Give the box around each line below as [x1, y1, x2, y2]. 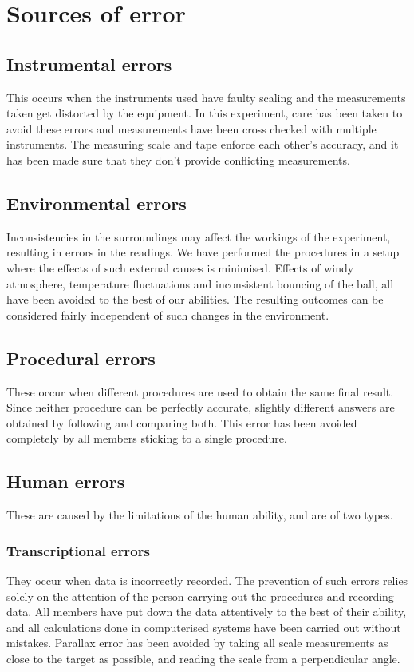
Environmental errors [6, 190, 187, 215]
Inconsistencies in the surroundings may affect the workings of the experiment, [6, 228, 391, 245]
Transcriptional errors [6, 540, 150, 560]
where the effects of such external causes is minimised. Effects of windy [6, 259, 354, 276]
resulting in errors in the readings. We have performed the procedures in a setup [6, 244, 400, 260]
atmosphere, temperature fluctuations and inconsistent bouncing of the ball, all [6, 275, 394, 292]
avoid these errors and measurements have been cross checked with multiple [6, 120, 377, 137]
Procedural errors [6, 345, 156, 370]
